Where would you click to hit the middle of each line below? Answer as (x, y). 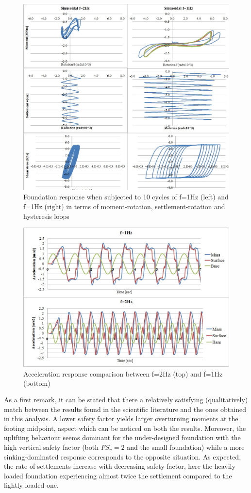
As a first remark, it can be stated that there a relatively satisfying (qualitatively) (126, 399)
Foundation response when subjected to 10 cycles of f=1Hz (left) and (126, 197)
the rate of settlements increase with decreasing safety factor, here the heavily (120, 466)
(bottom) (37, 383)
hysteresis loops (46, 216)
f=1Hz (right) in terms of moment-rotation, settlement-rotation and (124, 206)
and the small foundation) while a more (186, 447)
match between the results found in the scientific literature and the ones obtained (125, 409)
